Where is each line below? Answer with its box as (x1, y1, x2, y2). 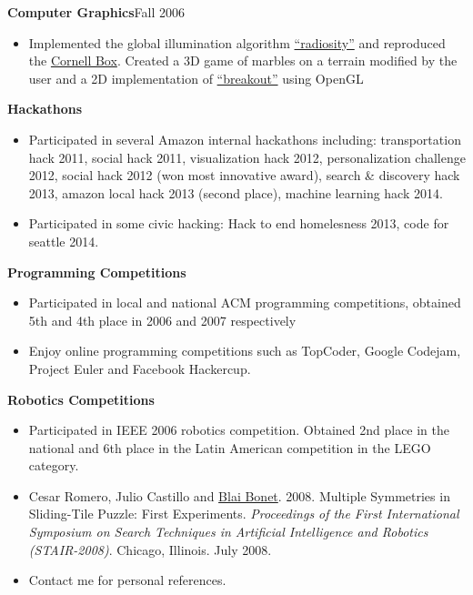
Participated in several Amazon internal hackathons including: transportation (28, 129, 461, 148)
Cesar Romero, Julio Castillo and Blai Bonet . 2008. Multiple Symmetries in (28, 486, 450, 505)
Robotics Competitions (7, 389, 155, 408)
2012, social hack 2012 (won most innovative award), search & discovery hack (28, 166, 460, 185)
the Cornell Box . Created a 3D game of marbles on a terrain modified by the (28, 51, 458, 70)
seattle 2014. (28, 231, 99, 250)
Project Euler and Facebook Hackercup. (28, 358, 251, 378)
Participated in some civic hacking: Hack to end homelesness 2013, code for (28, 214, 449, 233)
